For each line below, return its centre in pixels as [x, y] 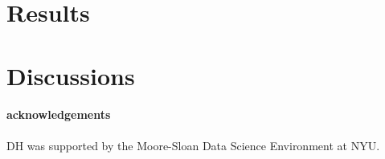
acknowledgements [59, 114]
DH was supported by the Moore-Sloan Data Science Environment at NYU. [193, 145]
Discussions [71, 75]
